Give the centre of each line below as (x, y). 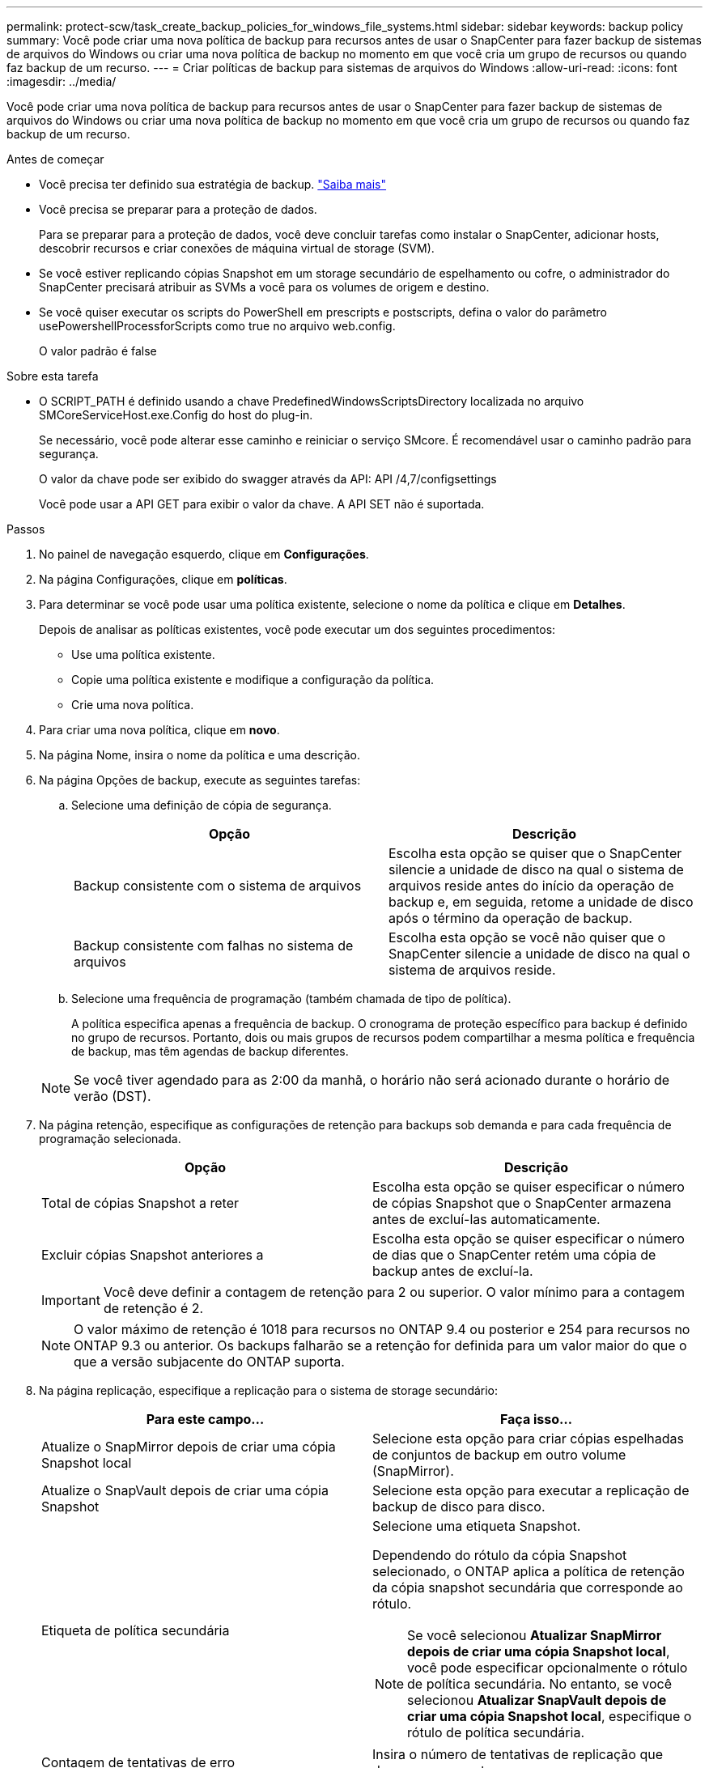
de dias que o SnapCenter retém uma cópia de (514, 1255)
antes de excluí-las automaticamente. (486, 1219)
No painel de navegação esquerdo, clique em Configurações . (204, 554)
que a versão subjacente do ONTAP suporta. (209, 1362)
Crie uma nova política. (133, 705)
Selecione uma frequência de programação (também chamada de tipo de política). (291, 999)
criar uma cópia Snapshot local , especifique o (550, 1716)
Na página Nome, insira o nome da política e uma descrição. (200, 755)
